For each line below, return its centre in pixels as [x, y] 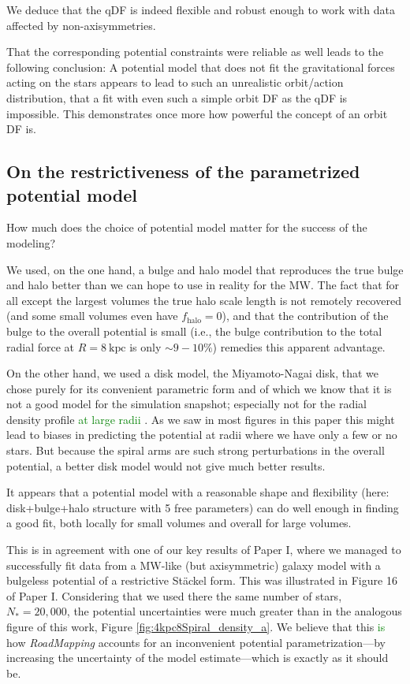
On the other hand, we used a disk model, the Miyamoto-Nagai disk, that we [192, 373]
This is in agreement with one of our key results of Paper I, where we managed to [204, 550]
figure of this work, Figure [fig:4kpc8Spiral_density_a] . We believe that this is [196, 626]
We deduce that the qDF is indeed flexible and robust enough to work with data [201, 9]
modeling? [31, 242]
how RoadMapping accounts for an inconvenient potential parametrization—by [196, 642]
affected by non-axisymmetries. [81, 25]
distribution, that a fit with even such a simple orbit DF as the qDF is [177, 97]
